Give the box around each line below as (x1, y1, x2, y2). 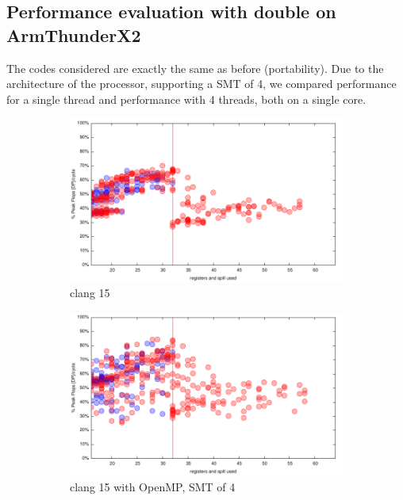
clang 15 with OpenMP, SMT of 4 (70, 478, 236, 494)
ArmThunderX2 (6, 22, 141, 47)
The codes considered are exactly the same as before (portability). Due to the (6, 59, 384, 76)
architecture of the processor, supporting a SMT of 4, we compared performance (6, 75, 397, 92)
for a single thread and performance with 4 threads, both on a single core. (6, 90, 367, 107)
